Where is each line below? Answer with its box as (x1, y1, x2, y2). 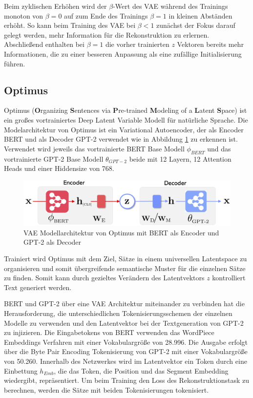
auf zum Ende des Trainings (64, 10, 148, 21)
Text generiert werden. (4, 282, 72, 292)
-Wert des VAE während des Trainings (113, 1, 228, 11)
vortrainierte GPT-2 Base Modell (4, 153, 104, 164)
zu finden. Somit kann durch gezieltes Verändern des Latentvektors (4, 272, 205, 283)
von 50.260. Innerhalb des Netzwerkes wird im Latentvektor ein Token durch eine (4, 356, 247, 366)
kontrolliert (212, 272, 246, 283)
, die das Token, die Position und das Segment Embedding (54, 365, 229, 376)
